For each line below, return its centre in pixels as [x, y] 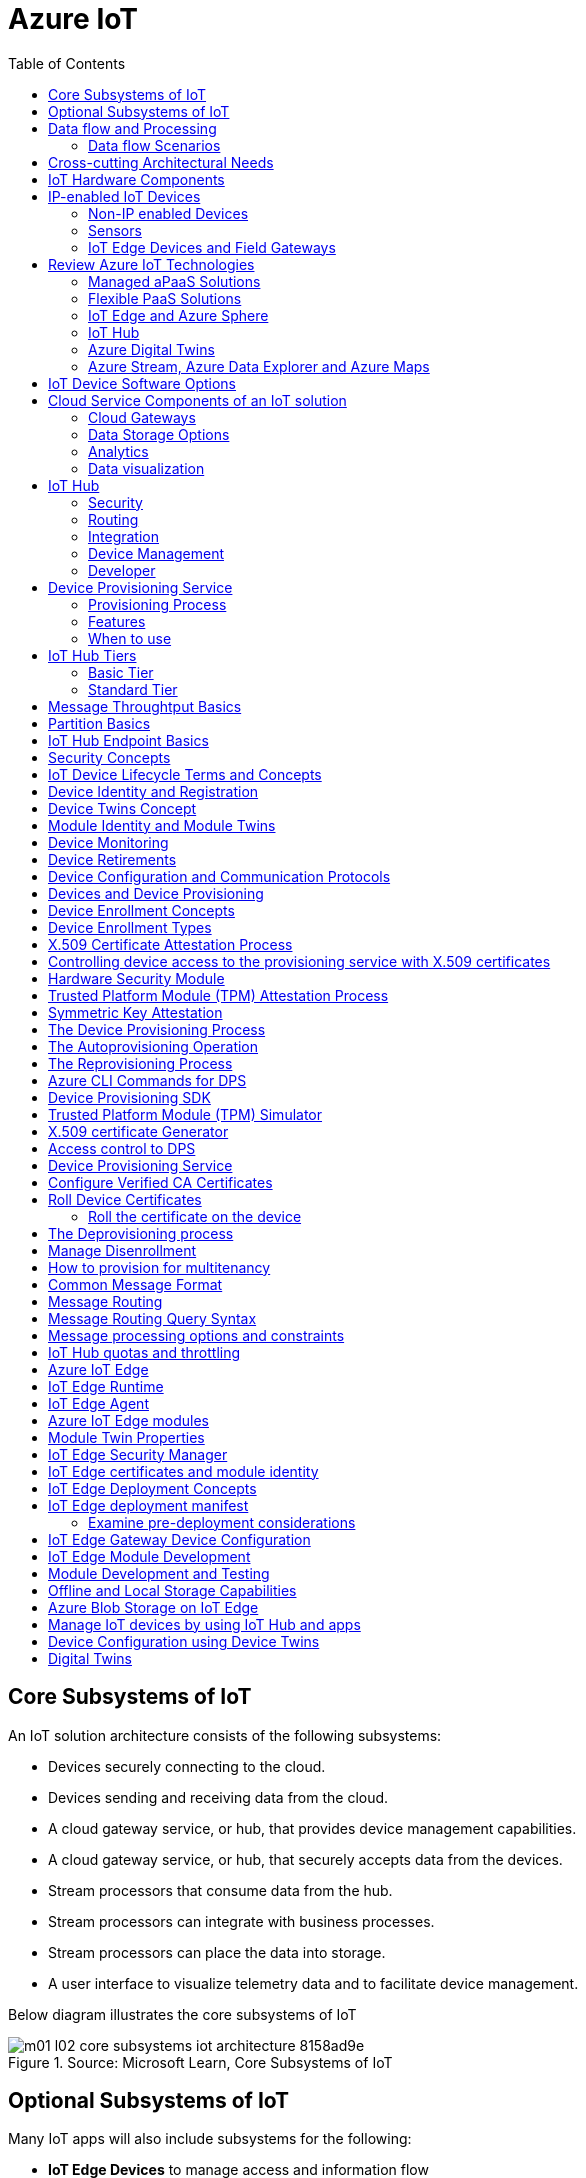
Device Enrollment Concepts [141, 910]
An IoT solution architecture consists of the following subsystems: [225, 1735]
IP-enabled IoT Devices [124, 196]
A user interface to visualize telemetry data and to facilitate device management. [313, 1983]
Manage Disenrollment [122, 1250]
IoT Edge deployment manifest [148, 1505]
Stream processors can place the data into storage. [217, 1952]
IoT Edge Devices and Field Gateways [212, 247]
